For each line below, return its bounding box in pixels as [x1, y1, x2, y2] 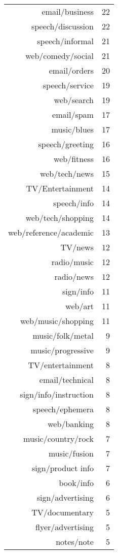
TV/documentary [31, 506, 94, 518]
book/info [59, 477, 94, 488]
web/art [65, 300, 94, 312]
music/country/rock [23, 433, 94, 444]
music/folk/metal [32, 330, 94, 341]
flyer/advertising [35, 521, 94, 533]
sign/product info [32, 462, 94, 474]
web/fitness [54, 153, 94, 165]
